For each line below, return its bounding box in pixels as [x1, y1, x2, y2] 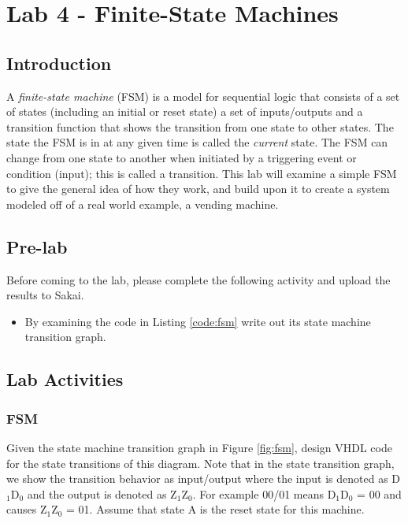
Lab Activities [6, 367, 124, 391]
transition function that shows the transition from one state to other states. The [6, 118, 394, 135]
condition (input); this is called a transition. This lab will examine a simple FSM [6, 165, 397, 181]
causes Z [6, 501, 47, 517]
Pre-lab [6, 234, 68, 258]
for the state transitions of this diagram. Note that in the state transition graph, [6, 454, 395, 471]
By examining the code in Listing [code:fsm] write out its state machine [24, 313, 371, 329]
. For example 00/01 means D [192, 485, 336, 502]
